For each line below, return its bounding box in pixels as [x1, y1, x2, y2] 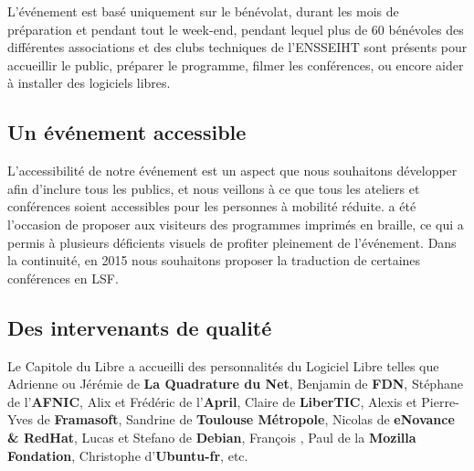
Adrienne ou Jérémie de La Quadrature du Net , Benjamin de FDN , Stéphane [7, 374, 463, 393]
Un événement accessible [7, 118, 247, 146]
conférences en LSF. [7, 268, 119, 287]
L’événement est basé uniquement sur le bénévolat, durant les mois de [7, 2, 399, 20]
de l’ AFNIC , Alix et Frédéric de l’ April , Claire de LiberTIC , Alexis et [7, 391, 417, 411]
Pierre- [421, 391, 459, 411]
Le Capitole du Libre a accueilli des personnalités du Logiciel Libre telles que [7, 356, 439, 375]
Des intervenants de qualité [7, 313, 272, 341]
